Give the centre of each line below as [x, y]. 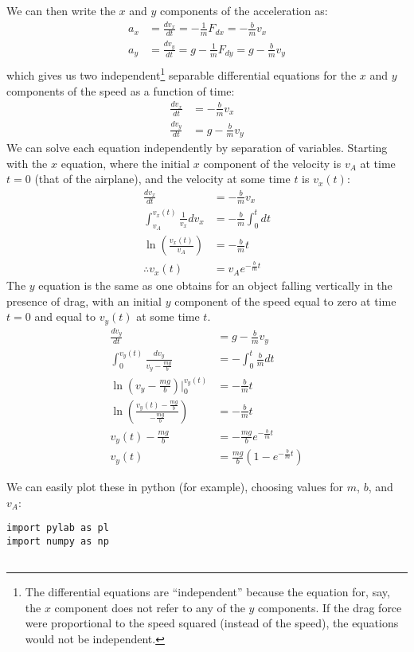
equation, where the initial [125, 163]
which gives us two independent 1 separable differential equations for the [182, 74]
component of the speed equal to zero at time [285, 301]
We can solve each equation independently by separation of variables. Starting [197, 148]
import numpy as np [58, 541]
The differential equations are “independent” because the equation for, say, [207, 592]
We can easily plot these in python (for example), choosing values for [175, 487]
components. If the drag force [330, 607]
